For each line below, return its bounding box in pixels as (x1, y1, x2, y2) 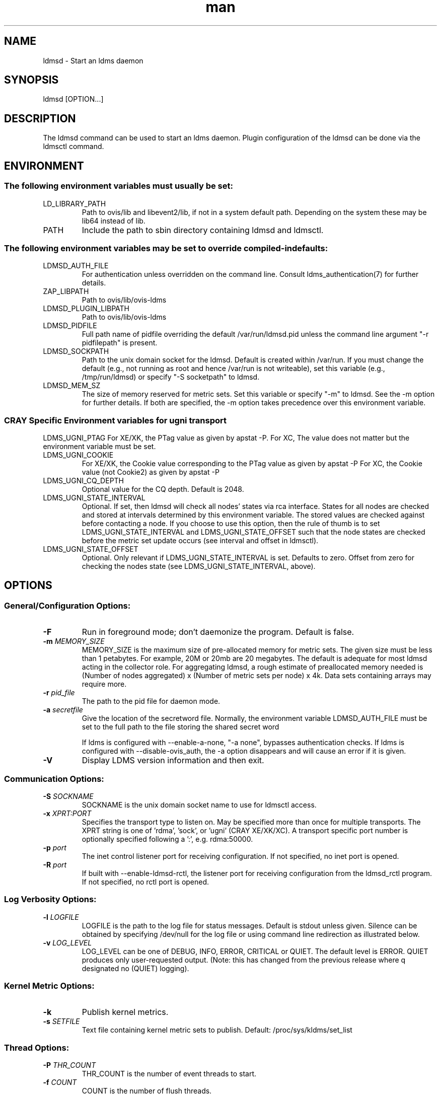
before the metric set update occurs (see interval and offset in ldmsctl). (82, 536, 319, 545)
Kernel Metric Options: (4, 981, 95, 991)
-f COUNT (43, 1078, 77, 1087)
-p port (43, 843, 66, 852)
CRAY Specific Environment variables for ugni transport (4, 415, 227, 425)
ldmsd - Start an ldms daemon (43, 56, 143, 65)
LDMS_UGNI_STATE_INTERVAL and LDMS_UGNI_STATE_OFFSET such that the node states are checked (82, 528, 425, 536)
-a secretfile (43, 705, 83, 714)
